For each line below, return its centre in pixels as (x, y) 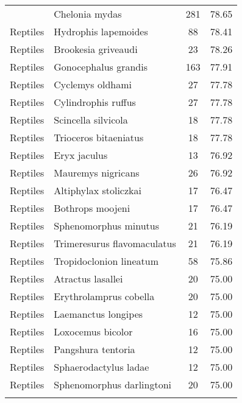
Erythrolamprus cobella (104, 296)
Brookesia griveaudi (96, 49)
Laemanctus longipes (98, 314)
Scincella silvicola (91, 120)
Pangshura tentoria (94, 349)
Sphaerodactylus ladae (101, 367)
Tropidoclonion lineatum (106, 261)
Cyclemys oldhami (93, 84)
